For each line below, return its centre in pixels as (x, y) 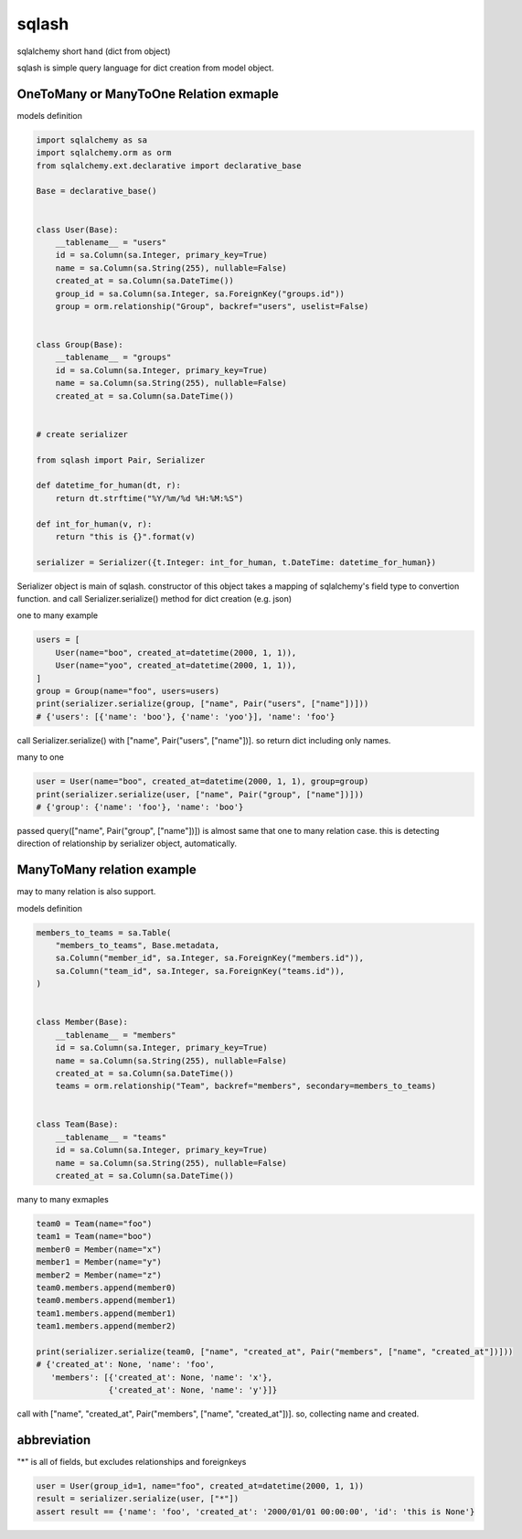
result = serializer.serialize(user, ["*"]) (138, 1499)
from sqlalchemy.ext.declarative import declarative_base (169, 166)
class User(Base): (77, 230)
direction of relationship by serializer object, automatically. (127, 844)
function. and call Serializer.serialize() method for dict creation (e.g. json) (154, 599)
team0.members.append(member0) (107, 1288)
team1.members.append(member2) (107, 1326)
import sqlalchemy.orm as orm (104, 153)
